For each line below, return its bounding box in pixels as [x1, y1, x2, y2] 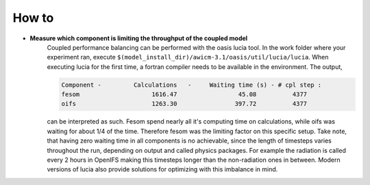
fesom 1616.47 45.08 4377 [61, 91, 308, 98]
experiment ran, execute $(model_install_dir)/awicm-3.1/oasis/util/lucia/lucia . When [47, 53, 329, 61]
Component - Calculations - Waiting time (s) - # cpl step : [61, 81, 322, 89]
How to [12, 10, 54, 25]
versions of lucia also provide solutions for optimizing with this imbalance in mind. [47, 165, 278, 173]
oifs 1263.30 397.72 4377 [61, 100, 308, 108]
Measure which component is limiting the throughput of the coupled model [29, 34, 248, 42]
